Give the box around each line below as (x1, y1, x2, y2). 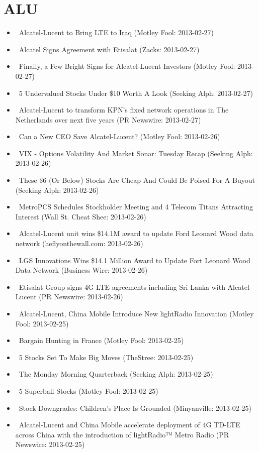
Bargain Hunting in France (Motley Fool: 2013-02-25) (19, 335, 184, 346)
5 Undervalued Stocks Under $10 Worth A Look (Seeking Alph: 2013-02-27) (19, 87, 253, 98)
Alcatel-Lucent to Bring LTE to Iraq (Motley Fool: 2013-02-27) (19, 27, 214, 38)
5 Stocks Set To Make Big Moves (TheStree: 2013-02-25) (19, 352, 194, 362)
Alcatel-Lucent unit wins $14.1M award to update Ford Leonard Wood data (19, 228, 253, 239)
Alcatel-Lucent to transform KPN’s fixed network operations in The (19, 104, 229, 115)
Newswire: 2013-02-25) (15, 439, 85, 449)
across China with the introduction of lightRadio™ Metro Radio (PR (15, 429, 229, 439)
